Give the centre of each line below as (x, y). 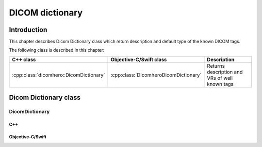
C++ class (24, 59)
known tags (220, 84)
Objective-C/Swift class (139, 59)
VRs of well (220, 78)
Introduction (28, 30)
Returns (216, 66)
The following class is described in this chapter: (57, 50)
